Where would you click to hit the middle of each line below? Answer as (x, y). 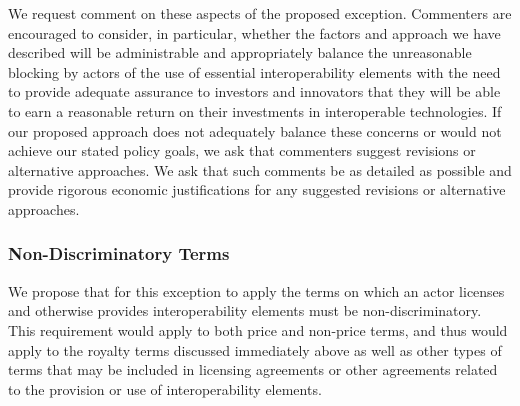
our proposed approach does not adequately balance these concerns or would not (255, 130)
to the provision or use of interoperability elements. (165, 388)
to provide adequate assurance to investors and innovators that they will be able (254, 91)
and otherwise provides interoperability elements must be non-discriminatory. (245, 310)
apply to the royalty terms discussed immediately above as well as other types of (255, 349)
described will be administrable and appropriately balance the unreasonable (240, 52)
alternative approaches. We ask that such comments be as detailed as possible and (260, 169)
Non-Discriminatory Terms (119, 253)
